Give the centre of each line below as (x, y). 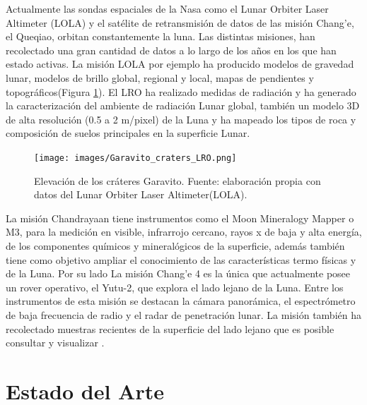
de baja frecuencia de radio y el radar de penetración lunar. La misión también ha (183, 314)
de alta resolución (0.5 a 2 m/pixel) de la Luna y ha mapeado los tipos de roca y (181, 119)
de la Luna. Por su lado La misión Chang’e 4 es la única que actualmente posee (178, 273)
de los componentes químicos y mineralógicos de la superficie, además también (175, 245)
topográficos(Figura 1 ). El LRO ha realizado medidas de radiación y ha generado (181, 91)
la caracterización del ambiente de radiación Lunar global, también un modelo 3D (183, 105)
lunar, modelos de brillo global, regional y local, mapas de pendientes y (160, 77)
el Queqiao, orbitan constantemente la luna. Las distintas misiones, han (161, 36)
